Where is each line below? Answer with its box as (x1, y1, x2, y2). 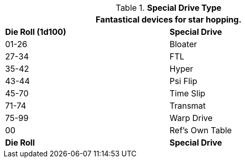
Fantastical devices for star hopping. (95, 14, 242, 25)
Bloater (169, 39, 197, 49)
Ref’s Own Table (169, 125, 232, 135)
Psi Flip (169, 76, 197, 86)
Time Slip (169, 88, 206, 98)
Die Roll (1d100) (5, 27, 66, 37)
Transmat (169, 100, 206, 111)
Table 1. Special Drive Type (116, 3, 221, 13)
